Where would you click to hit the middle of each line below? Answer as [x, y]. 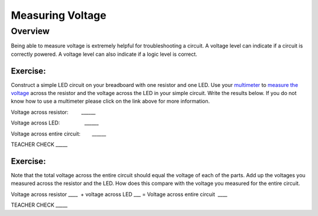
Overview [30, 31]
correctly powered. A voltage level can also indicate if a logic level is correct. [104, 54]
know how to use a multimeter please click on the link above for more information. [110, 101]
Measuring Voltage [59, 15]
